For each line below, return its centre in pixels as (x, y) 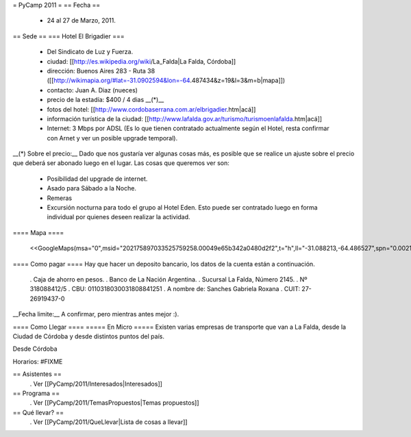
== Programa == (36, 393)
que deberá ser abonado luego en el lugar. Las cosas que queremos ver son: (121, 163)
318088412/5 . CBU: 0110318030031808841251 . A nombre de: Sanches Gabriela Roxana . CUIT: (165, 289)
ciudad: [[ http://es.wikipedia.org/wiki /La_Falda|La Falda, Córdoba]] (141, 61)
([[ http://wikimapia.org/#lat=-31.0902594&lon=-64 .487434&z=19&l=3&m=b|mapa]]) (166, 80)
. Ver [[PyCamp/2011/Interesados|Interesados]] (96, 384)
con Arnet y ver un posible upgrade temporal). (112, 138)
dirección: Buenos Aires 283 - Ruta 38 (101, 71)
